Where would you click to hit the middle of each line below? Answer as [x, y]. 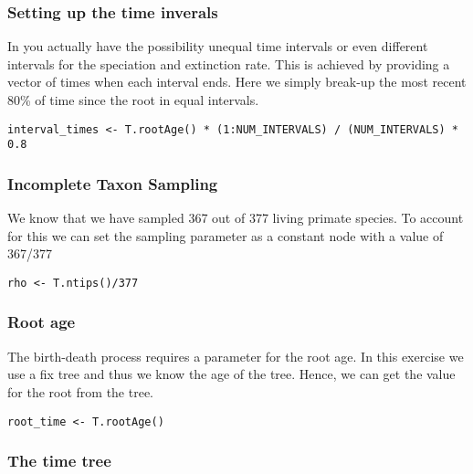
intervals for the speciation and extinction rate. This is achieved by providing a [229, 63]
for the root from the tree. [80, 391]
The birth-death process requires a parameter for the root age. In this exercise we [236, 356]
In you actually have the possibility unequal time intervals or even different [218, 46]
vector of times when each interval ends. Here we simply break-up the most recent [237, 82]
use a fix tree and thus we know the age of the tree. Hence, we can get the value [231, 374]
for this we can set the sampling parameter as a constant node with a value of [226, 235]
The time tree [59, 461]
